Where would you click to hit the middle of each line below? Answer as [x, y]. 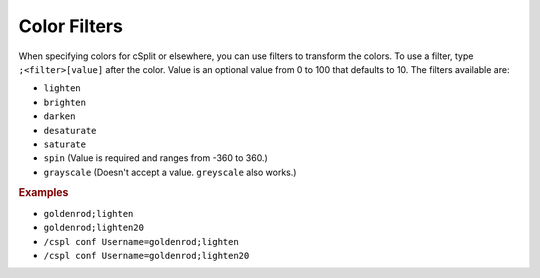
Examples [43, 193]
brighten [65, 102]
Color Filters [71, 26]
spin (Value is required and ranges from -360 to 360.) [156, 158]
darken [59, 116]
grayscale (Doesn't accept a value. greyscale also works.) [170, 172]
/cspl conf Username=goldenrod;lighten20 [146, 255]
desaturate [70, 130]
